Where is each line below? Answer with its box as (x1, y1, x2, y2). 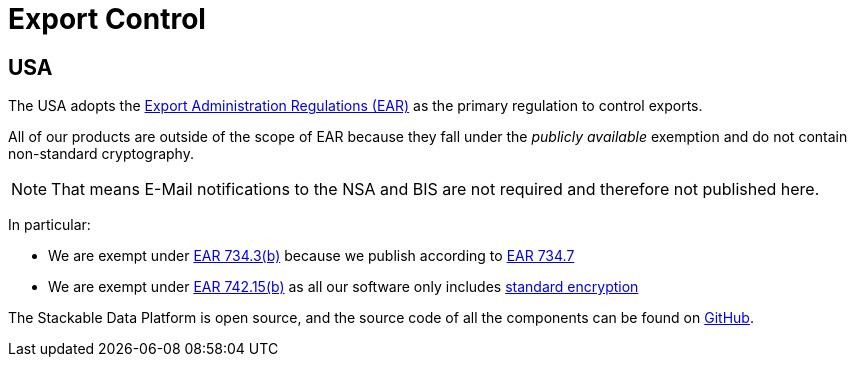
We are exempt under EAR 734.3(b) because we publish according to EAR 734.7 (48, 247, 575, 265)
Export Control (8, 2, 206, 36)
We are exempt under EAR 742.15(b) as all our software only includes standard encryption (48, 278, 639, 296)
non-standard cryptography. (8, 145, 194, 163)
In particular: (8, 216, 91, 234)
